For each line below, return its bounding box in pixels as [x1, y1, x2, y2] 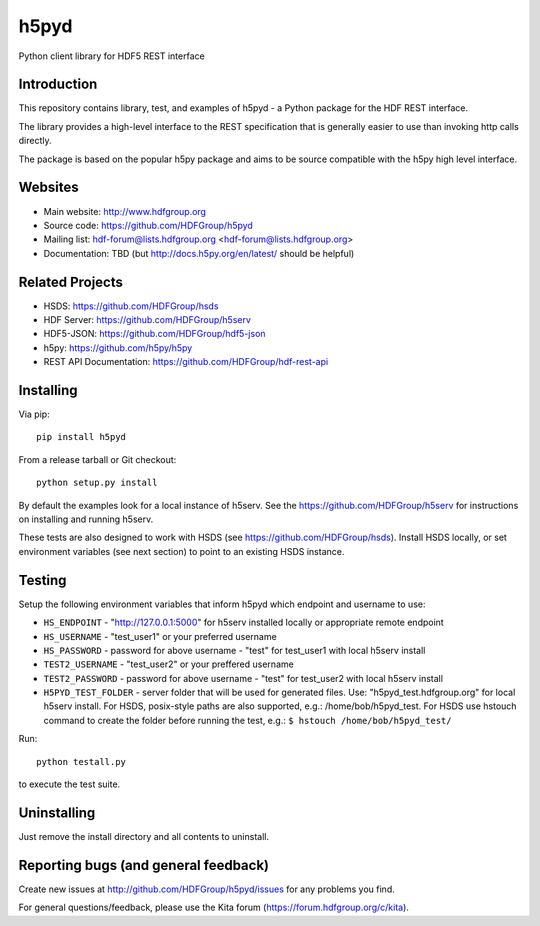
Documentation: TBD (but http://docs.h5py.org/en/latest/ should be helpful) [43, 247, 355, 259]
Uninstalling [18, 804, 96, 821]
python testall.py [36, 756, 127, 767]
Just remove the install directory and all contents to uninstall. [18, 830, 270, 842]
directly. [18, 135, 52, 147]
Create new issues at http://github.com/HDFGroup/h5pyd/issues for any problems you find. [18, 883, 395, 895]
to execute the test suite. [18, 778, 121, 790]
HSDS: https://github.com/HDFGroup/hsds [43, 300, 219, 312]
